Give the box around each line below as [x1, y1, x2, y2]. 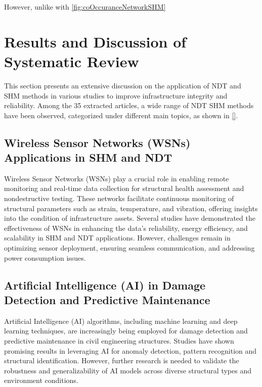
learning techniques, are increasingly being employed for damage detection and [4, 325, 248, 336]
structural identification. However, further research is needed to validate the [4, 355, 239, 366]
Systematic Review [4, 51, 139, 71]
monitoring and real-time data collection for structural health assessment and [4, 183, 244, 193]
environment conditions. [4, 375, 78, 385]
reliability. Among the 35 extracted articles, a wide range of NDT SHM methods [4, 100, 254, 111]
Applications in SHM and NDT [4, 150, 172, 165]
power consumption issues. [4, 252, 86, 263]
